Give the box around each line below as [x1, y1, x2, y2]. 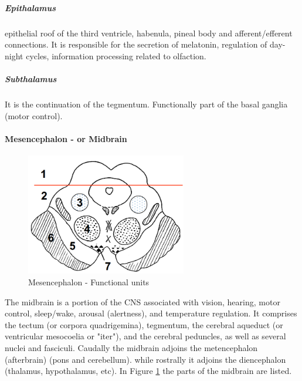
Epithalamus [5, 1, 56, 14]
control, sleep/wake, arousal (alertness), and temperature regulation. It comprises [5, 307, 297, 319]
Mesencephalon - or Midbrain [5, 132, 127, 144]
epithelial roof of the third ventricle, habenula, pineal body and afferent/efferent [5, 26, 293, 39]
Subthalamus [5, 72, 57, 85]
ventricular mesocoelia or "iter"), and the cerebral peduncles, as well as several [5, 330, 286, 342]
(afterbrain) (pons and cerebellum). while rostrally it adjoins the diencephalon [5, 353, 286, 365]
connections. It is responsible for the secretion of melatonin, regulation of [5, 38, 267, 50]
